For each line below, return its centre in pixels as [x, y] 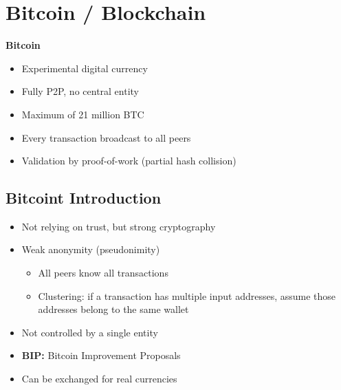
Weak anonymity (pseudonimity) [91, 249]
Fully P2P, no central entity [80, 91]
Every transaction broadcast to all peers [106, 137]
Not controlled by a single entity [90, 332]
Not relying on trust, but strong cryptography [119, 226]
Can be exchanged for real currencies [99, 379]
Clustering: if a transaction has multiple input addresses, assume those [187, 295]
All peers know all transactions [103, 273]
